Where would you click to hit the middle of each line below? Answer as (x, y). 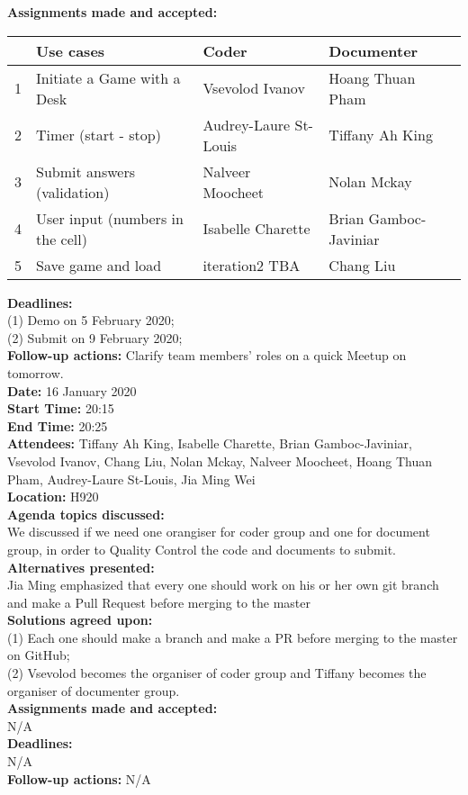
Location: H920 (53, 497)
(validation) (73, 192)
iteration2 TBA (252, 265)
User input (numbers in (110, 218)
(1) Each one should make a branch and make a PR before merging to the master (233, 637)
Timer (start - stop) (99, 135)
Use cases (71, 50)
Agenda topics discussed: (86, 514)
